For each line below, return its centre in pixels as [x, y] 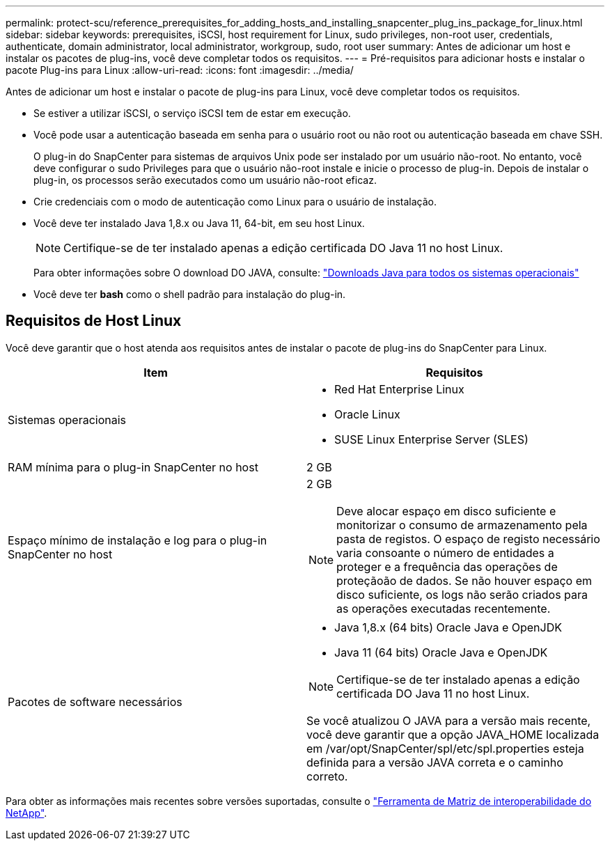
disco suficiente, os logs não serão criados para [462, 594]
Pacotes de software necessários [95, 702]
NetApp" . [26, 813]
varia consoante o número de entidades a [445, 553]
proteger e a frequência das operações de [447, 566]
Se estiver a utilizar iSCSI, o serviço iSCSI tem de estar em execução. [192, 113]
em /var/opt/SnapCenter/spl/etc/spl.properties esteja [445, 748]
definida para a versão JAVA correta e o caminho [435, 762]
